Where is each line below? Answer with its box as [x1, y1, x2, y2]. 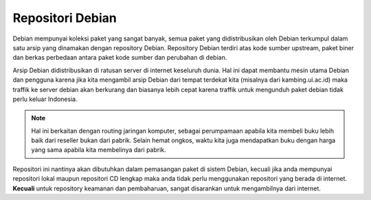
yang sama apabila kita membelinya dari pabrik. [31, 146, 166, 154]
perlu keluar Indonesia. [12, 95, 78, 103]
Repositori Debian [12, 10, 117, 25]
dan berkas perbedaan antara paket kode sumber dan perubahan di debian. [12, 54, 227, 62]
